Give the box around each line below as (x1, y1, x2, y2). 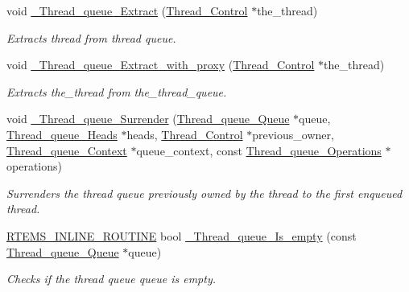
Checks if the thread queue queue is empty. (6, 270, 216, 287)
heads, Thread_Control (126, 125, 243, 142)
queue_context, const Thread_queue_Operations (136, 142, 382, 158)
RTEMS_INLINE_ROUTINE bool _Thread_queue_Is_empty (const (6, 227, 357, 244)
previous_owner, (252, 125, 334, 142)
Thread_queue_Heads (6, 125, 118, 142)
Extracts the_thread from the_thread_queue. (6, 83, 227, 100)
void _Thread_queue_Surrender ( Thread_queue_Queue (6, 110, 290, 127)
